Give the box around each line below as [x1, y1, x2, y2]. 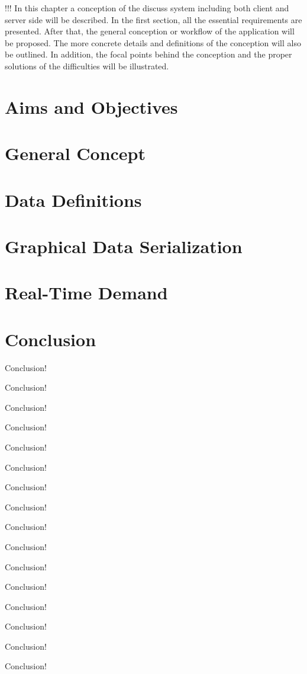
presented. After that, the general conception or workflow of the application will [5, 25, 295, 37]
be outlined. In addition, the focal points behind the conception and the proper [5, 48, 292, 60]
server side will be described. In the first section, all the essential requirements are [5, 13, 302, 25]
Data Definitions [5, 187, 142, 212]
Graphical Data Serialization [5, 234, 243, 258]
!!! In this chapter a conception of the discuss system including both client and [5, 2, 289, 14]
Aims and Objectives [5, 94, 178, 119]
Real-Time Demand [5, 280, 168, 305]
